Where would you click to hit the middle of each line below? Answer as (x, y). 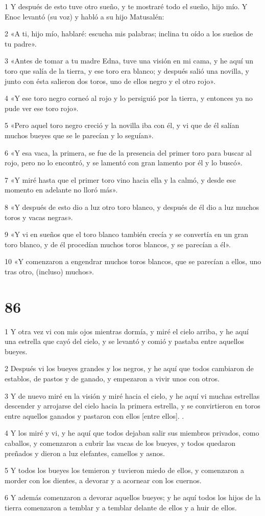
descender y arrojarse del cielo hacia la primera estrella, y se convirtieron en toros (132, 406)
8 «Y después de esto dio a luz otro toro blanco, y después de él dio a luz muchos (132, 207)
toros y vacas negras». (39, 217)
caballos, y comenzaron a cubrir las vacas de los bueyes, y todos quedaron (120, 443)
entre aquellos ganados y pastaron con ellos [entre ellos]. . (94, 415)
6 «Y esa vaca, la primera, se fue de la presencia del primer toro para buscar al (128, 152)
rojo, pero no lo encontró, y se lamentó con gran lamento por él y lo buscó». (124, 163)
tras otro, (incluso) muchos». (49, 271)
